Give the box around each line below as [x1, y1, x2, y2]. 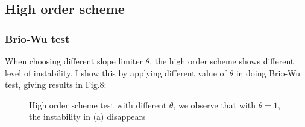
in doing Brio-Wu [236, 66, 301, 79]
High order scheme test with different [29, 98, 167, 111]
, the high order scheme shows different [149, 55, 294, 67]
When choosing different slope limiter [5, 55, 143, 67]
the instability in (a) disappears [29, 110, 146, 123]
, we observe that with [173, 98, 256, 111]
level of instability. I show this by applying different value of [5, 66, 227, 79]
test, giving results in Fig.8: [5, 78, 107, 91]
